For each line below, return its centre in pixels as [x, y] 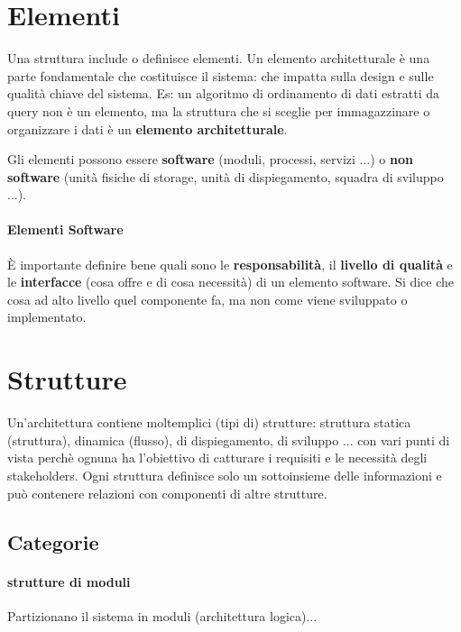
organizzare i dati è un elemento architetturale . [148, 128]
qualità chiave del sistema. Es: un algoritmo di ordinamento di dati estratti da [223, 93]
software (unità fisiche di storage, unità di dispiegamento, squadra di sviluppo [226, 176]
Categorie [53, 541]
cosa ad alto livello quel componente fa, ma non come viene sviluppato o [207, 299]
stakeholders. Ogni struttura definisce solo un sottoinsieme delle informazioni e [225, 475]
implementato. [47, 317]
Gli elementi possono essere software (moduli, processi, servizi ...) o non [210, 159]
